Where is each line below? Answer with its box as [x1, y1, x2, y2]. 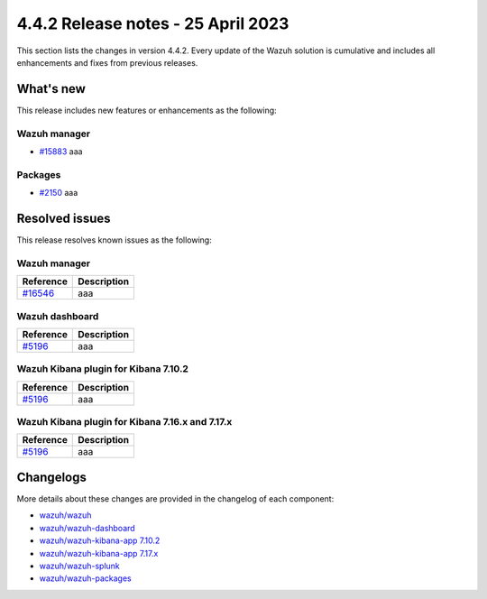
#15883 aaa [39, 145, 83, 157]
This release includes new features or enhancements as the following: [16, 105, 277, 115]
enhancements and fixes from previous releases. [16, 57, 198, 68]
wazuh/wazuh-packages [39, 573, 132, 584]
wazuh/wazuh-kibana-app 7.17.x [39, 548, 159, 558]
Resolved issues [16, 210, 112, 226]
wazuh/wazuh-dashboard [39, 522, 135, 533]
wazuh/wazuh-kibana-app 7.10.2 [39, 535, 161, 546]
